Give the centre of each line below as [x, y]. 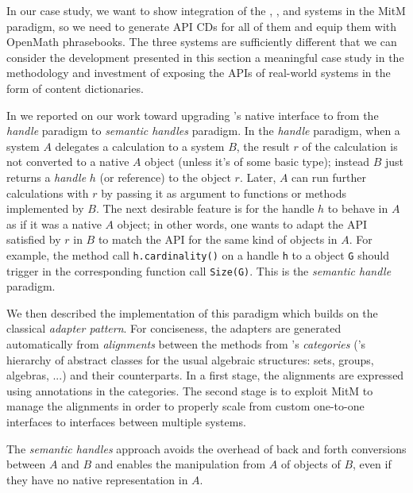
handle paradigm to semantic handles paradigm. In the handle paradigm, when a [203, 131]
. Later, [258, 177]
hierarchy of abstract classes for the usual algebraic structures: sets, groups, [190, 359]
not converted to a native [68, 162]
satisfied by [34, 239]
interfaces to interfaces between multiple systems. [126, 421]
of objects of [311, 464]
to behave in [358, 208]
